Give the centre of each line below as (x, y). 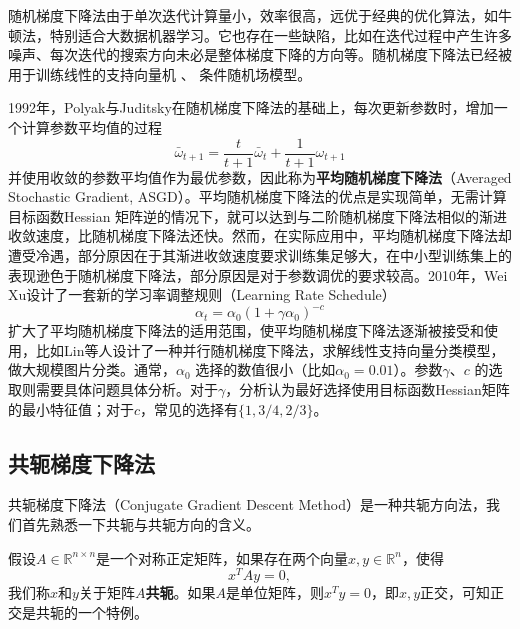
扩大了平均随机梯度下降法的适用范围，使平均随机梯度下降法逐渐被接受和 (246, 330)
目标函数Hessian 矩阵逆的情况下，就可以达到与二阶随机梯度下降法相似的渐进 (258, 215)
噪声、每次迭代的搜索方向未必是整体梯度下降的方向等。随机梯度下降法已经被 (260, 54)
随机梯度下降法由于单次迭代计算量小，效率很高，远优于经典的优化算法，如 (253, 15)
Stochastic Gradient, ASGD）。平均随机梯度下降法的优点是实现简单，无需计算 (257, 196)
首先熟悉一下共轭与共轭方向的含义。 (140, 524)
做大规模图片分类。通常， (92, 369)
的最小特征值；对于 (71, 408)
